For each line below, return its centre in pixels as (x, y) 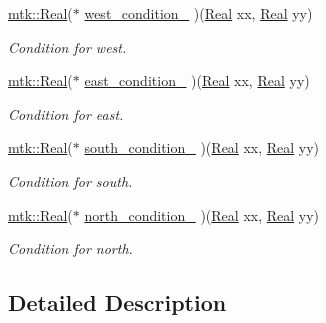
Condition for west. (67, 46)
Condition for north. (70, 248)
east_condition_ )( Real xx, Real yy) (197, 80)
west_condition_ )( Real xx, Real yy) (198, 13)
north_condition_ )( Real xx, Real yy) (202, 214)
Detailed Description (117, 302)
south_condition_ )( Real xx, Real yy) (202, 147)
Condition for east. (66, 113)
